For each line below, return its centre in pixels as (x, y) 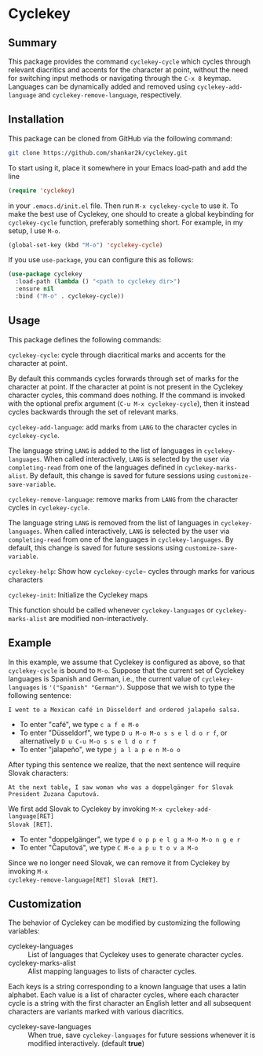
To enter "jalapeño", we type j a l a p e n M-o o (100, 749)
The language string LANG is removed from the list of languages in (114, 522)
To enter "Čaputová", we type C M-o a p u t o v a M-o (109, 847)
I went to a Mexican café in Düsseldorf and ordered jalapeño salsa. (124, 710)
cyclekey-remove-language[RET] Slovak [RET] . (83, 879)
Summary (33, 43)
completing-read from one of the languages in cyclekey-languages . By (121, 539)
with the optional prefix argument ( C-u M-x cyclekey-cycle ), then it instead (129, 403)
